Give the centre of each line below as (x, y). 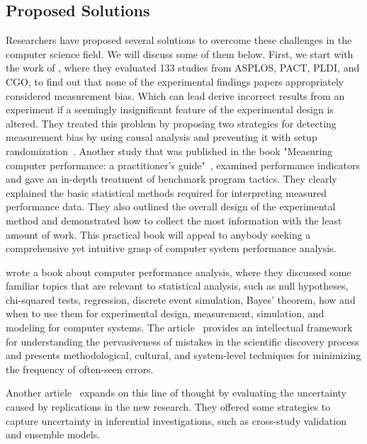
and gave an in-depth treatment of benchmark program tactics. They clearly (171, 179)
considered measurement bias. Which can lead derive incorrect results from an (175, 95)
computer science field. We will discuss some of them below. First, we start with (180, 53)
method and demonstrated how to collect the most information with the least (174, 220)
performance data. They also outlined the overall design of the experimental (171, 206)
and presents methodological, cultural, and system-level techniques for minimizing (183, 355)
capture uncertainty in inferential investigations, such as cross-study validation (176, 420)
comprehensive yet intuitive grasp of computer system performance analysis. (171, 248)
